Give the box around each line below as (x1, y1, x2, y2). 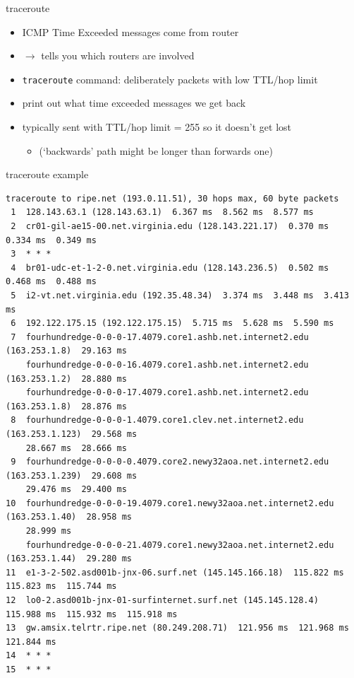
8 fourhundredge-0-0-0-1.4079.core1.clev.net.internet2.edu (11, 415, 304, 426)
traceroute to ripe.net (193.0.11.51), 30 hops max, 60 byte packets (6, 193, 339, 204)
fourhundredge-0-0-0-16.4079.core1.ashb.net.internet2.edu (25, 359, 309, 370)
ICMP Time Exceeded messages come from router (22, 24, 239, 39)
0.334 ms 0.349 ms (6, 235, 97, 245)
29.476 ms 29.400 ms (25, 484, 127, 495)
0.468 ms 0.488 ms (6, 276, 97, 287)
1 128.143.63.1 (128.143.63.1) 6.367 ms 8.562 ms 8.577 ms (11, 207, 314, 218)
